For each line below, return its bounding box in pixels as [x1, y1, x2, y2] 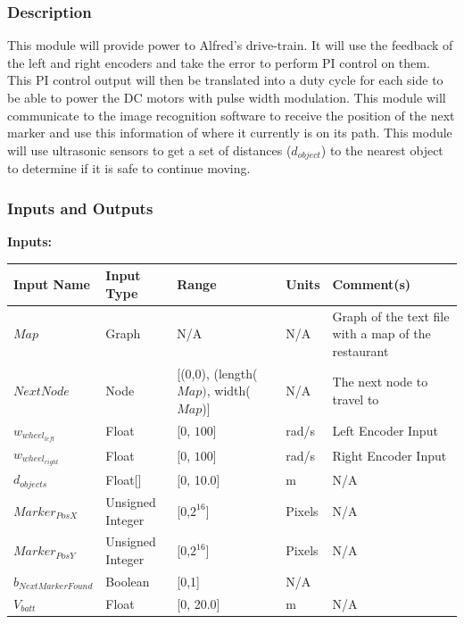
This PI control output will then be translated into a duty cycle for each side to [7, 71, 443, 89]
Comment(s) [332, 274, 411, 293]
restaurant [332, 341, 389, 360]
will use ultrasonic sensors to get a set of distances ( [7, 140, 292, 159]
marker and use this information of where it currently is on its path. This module [7, 123, 452, 142]
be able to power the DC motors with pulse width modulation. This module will [7, 88, 446, 106]
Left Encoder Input [332, 421, 438, 440]
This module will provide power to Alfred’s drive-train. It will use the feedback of [7, 36, 453, 54]
